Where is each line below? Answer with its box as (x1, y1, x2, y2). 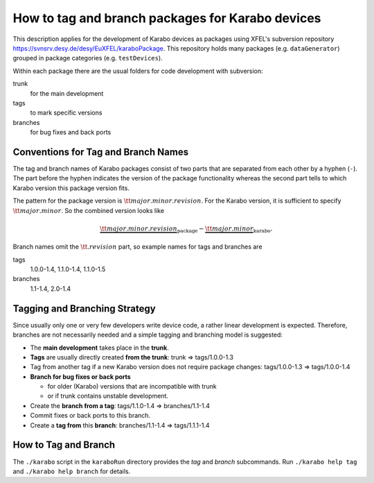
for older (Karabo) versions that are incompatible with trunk (47, 382, 217, 391)
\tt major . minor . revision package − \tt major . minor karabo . (99, 224, 273, 234)
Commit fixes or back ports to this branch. (30, 412, 151, 420)
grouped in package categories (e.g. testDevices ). (12, 54, 163, 62)
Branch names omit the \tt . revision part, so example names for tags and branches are (12, 243, 262, 251)
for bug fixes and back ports (30, 128, 112, 137)
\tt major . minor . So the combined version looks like (12, 206, 165, 214)
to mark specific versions (30, 108, 103, 117)
